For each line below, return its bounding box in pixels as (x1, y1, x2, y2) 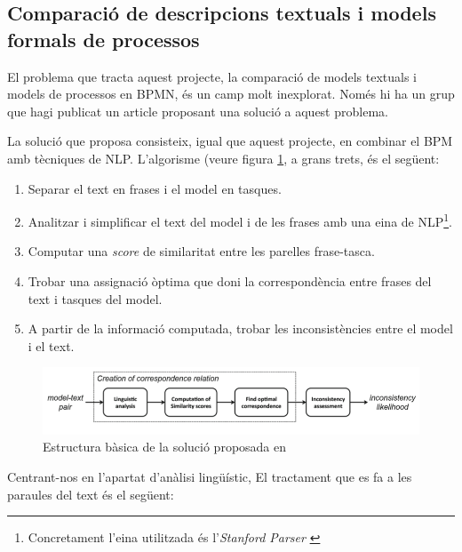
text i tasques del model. (28, 289, 163, 308)
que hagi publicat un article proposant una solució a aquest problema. (7, 101, 388, 120)
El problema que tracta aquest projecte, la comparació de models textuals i (7, 67, 418, 85)
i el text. (28, 336, 75, 355)
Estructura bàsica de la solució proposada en (43, 437, 287, 456)
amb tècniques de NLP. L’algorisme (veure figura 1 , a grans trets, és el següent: (7, 148, 440, 167)
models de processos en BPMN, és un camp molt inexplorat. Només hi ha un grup (7, 84, 455, 103)
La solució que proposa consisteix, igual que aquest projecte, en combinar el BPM (7, 132, 453, 150)
